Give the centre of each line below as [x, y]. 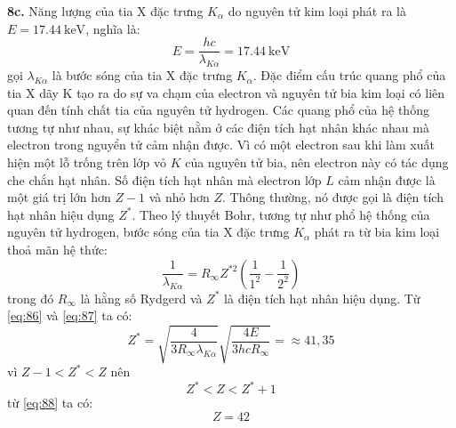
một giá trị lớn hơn [59, 197]
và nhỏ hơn [179, 197]
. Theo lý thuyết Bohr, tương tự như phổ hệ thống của [281, 214]
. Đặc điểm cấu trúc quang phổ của [349, 75]
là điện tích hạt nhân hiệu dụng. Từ [322, 298]
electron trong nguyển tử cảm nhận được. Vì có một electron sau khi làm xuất [221, 145]
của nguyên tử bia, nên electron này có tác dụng [317, 162]
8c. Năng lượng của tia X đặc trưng [105, 11]
